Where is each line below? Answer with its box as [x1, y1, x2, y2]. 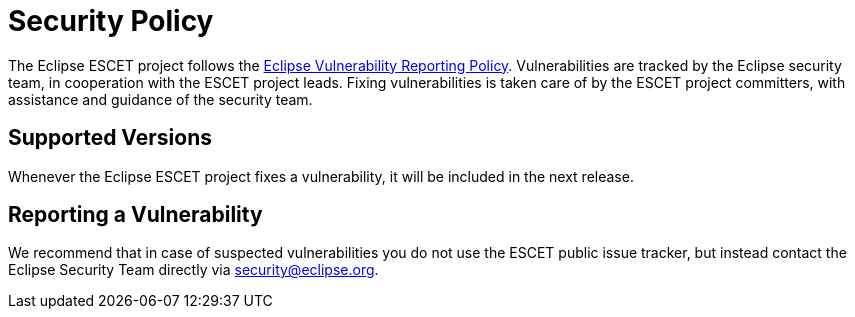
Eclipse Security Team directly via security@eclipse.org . [8, 261, 379, 279]
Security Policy [8, 4, 214, 38]
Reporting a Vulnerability [8, 202, 263, 228]
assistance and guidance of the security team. [8, 90, 313, 108]
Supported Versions [8, 125, 212, 151]
